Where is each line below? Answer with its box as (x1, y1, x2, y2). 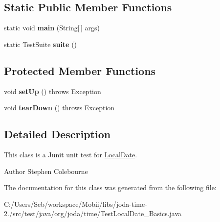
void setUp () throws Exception (4, 86, 101, 96)
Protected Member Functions (4, 63, 156, 78)
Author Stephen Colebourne (4, 166, 88, 176)
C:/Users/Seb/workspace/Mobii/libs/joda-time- (4, 198, 147, 209)
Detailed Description (4, 126, 111, 142)
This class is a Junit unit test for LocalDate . (4, 149, 137, 159)
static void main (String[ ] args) (4, 23, 100, 33)
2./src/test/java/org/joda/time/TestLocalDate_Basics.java (4, 208, 182, 219)
